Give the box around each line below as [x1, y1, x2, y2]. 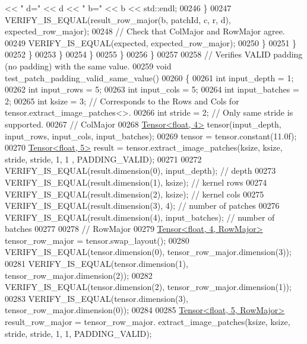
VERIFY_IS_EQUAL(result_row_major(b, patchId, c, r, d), [5, 13, 231, 26]
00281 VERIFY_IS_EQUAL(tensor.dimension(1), [5, 257, 188, 270]
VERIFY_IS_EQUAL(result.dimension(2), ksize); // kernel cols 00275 [5, 187, 264, 200]
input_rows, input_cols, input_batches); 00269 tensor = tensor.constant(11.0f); [5, 129, 297, 142]
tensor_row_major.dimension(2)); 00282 [5, 269, 153, 281]
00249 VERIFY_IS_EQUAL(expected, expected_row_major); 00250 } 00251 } [5, 36, 297, 49]
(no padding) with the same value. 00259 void [5, 59, 172, 72]
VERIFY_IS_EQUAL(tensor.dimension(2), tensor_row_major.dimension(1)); [5, 281, 292, 293]
